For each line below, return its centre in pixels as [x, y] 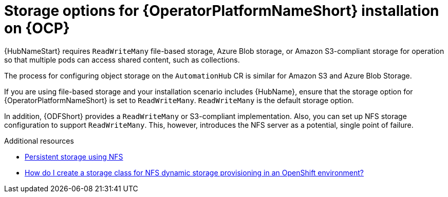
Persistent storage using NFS [74, 156]
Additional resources [39, 141]
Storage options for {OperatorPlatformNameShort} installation [222, 11]
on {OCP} [37, 28]
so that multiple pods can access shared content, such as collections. [122, 60]
